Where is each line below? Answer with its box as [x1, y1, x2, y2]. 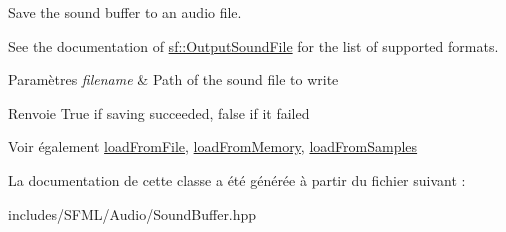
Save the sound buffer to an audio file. [8, 2, 242, 22]
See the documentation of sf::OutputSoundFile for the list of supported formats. [8, 35, 499, 56]
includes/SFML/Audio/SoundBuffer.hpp [8, 203, 257, 224]
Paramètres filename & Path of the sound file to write [8, 69, 339, 90]
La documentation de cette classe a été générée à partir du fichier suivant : [8, 169, 466, 190]
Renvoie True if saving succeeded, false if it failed [8, 102, 310, 123]
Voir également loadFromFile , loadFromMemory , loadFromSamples [8, 136, 418, 157]
